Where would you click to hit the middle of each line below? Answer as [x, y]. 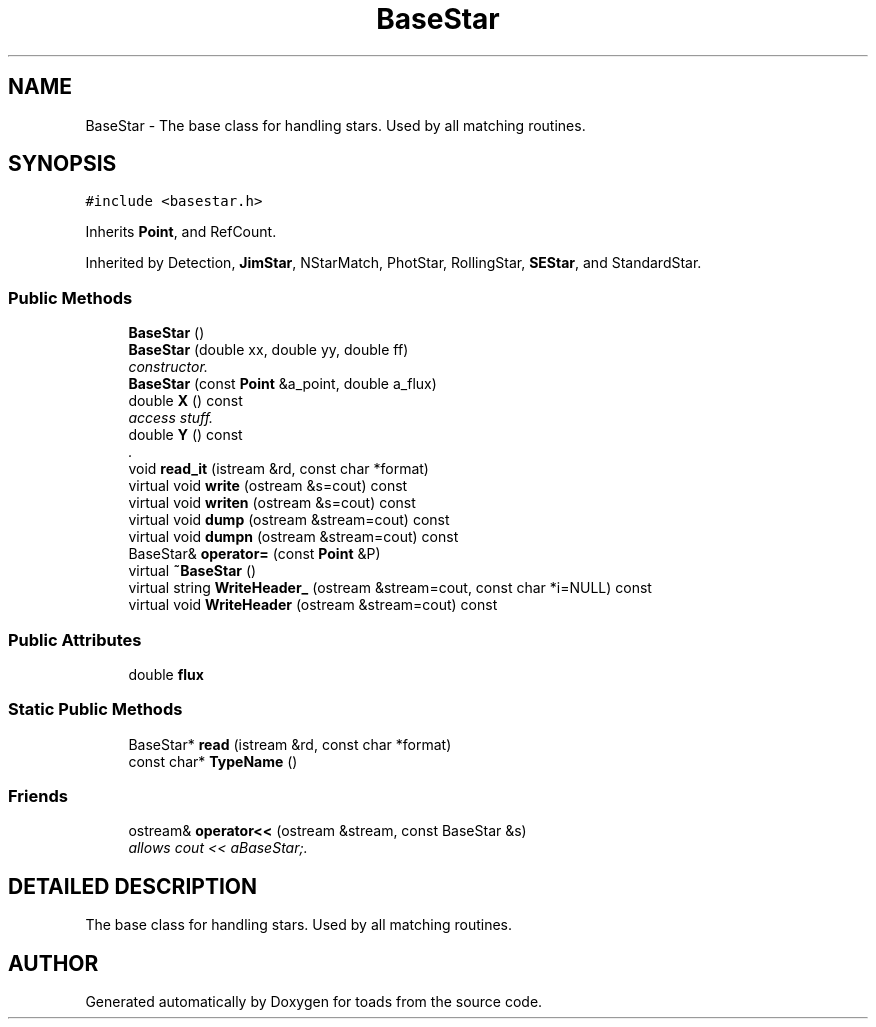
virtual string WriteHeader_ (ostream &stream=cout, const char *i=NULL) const [390, 588]
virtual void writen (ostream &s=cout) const [272, 503]
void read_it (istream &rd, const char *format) [278, 469]
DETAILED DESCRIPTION [133, 886]
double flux [166, 674]
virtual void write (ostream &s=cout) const [268, 486]
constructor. [168, 367]
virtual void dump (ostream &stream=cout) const [289, 520]
